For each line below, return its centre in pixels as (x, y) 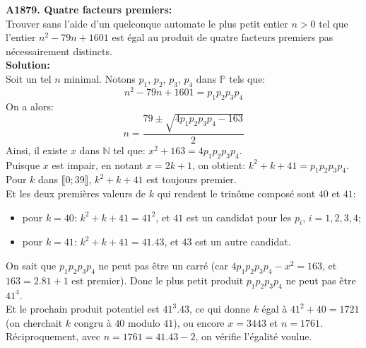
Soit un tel (29, 78)
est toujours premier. (191, 179)
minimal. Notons (100, 78)
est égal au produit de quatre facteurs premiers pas (223, 37)
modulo (144, 322)
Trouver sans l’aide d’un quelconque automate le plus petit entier (147, 23)
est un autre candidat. (243, 242)
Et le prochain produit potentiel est (83, 309)
